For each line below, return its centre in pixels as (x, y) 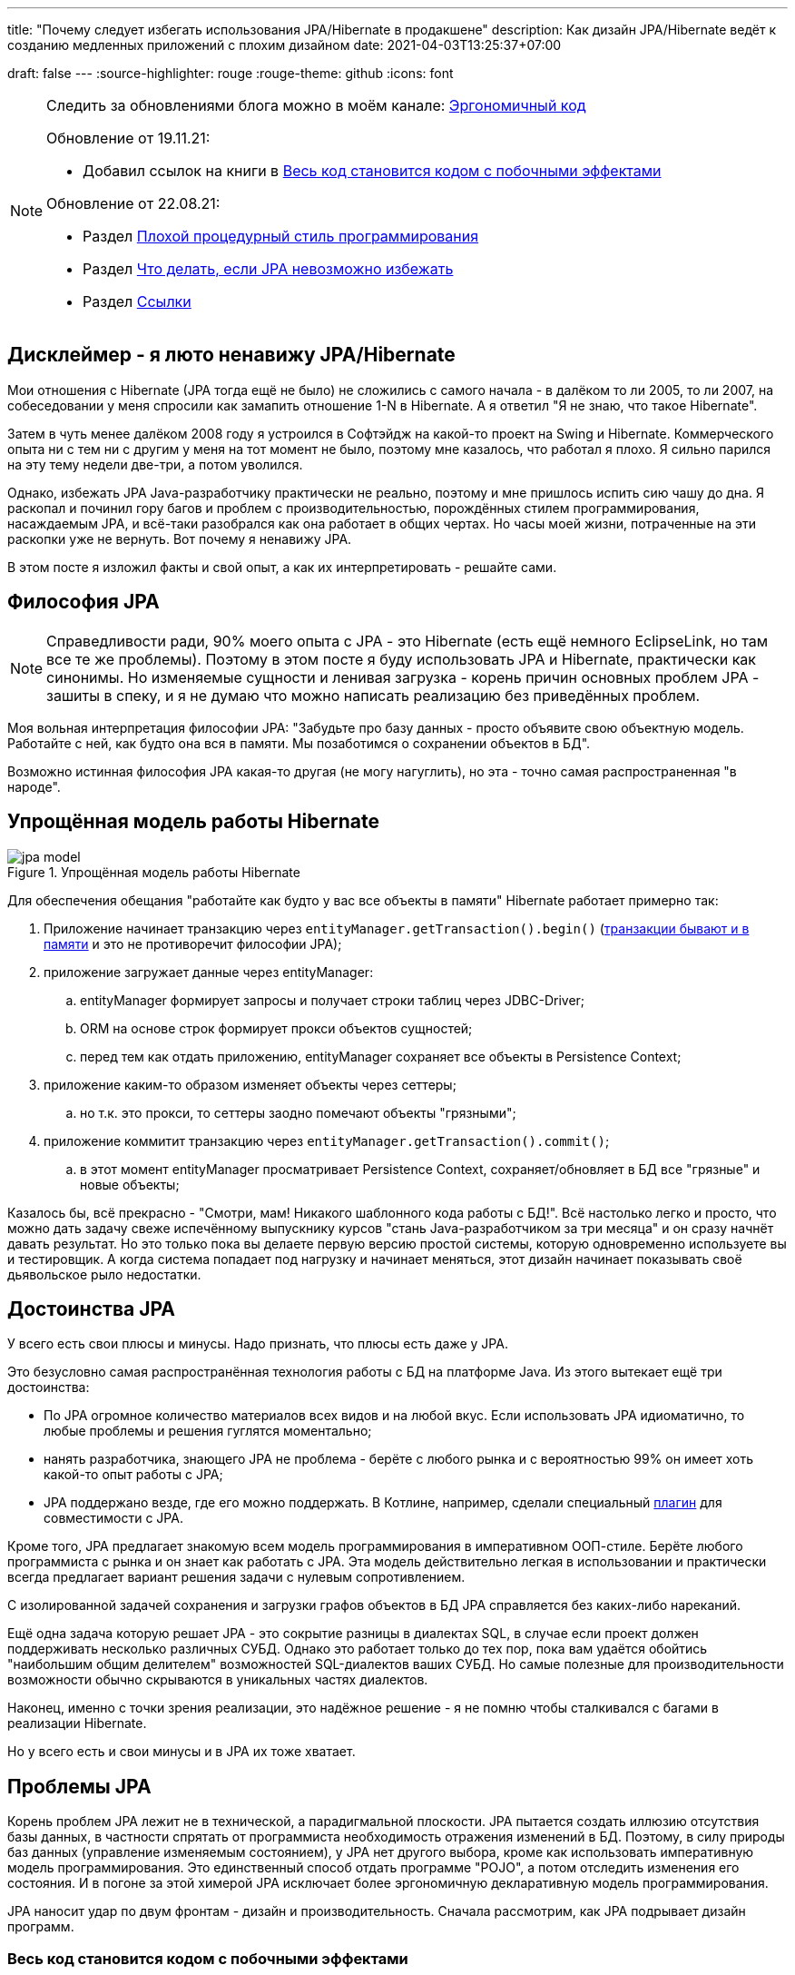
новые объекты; (130, 1184)
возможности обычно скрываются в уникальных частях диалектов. (218, 1680)
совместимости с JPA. (113, 1518)
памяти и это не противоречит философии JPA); (193, 943)
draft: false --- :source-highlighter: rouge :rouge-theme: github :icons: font (231, 73)
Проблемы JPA (79, 1786)
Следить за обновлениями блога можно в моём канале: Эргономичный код (316, 105)
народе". (34, 786)
